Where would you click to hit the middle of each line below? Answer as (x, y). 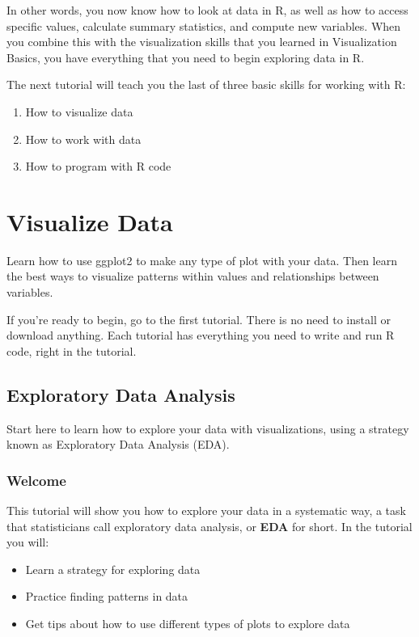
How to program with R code (98, 166)
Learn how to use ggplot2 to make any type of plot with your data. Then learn (202, 260)
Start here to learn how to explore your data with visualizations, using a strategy (208, 428)
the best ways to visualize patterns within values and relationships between (193, 276)
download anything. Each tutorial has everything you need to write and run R (201, 335)
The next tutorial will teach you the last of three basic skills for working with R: (206, 84)
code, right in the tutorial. (72, 350)
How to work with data (83, 139)
